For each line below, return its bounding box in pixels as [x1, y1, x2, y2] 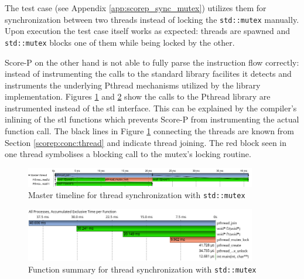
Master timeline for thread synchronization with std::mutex [28, 189, 245, 201]
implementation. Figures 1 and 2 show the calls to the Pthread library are [5, 90, 271, 103]
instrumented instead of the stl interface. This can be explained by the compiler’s [5, 101, 297, 114]
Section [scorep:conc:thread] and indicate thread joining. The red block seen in [5, 136, 287, 148]
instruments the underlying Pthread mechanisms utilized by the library [5, 79, 261, 91]
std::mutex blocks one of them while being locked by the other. [5, 36, 235, 48]
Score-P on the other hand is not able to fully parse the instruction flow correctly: [5, 56, 299, 68]
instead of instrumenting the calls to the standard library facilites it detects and [5, 67, 292, 80]
